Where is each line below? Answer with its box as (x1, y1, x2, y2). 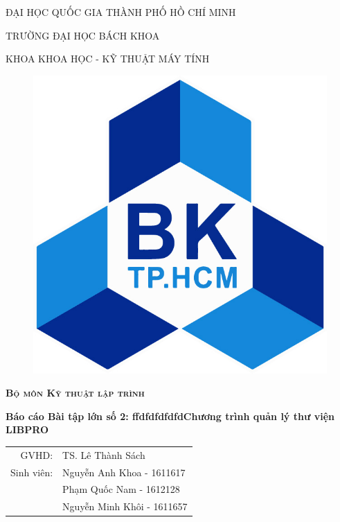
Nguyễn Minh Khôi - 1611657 (62, 499, 188, 514)
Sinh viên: (10, 464, 53, 479)
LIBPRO (6, 422, 48, 437)
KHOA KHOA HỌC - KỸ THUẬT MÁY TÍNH (6, 51, 210, 66)
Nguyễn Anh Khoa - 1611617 (62, 464, 186, 479)
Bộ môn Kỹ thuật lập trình (6, 385, 145, 400)
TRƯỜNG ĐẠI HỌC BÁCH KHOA (6, 28, 160, 42)
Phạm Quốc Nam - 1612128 (62, 482, 180, 496)
